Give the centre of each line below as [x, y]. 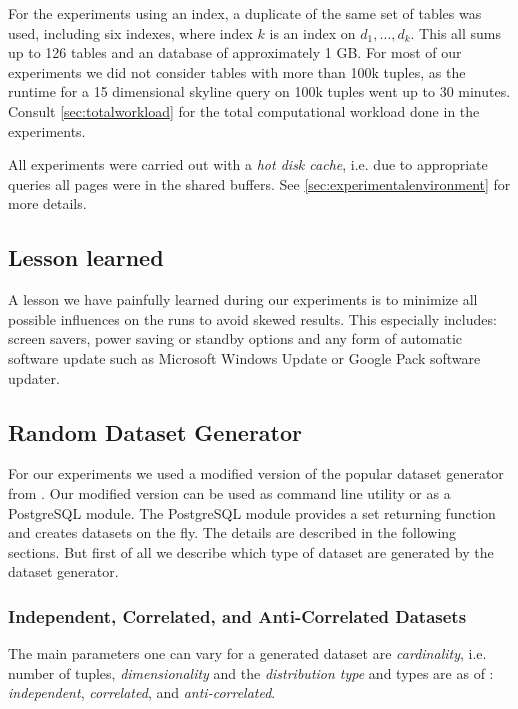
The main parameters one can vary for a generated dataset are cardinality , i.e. [247, 653]
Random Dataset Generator [155, 431]
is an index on [312, 32]
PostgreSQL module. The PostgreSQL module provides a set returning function [252, 512]
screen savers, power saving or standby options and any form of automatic [235, 338]
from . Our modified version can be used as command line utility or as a [229, 492]
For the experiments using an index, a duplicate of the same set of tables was [245, 13]
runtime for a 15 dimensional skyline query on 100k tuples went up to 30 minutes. [259, 91]
